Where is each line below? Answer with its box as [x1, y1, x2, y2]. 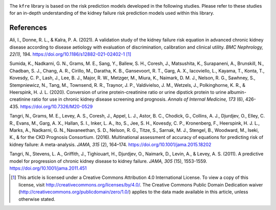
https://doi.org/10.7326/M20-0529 [20, 103, 93, 109]
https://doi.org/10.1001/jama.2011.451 [9, 165, 87, 171]
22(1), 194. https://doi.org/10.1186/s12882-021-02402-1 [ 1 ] [9, 51, 131, 57]
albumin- [227, 89, 246, 96]
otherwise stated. [18, 196, 56, 202]
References [9, 24, 47, 32]
